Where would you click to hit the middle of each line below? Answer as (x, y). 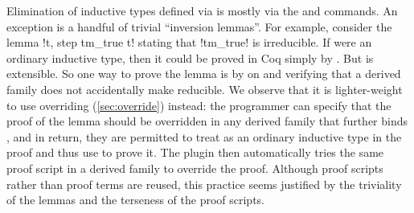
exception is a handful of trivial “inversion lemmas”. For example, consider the (199, 26)
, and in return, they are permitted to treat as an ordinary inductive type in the (204, 136)
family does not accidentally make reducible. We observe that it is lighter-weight (205, 89)
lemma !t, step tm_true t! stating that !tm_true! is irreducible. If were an (189, 42)
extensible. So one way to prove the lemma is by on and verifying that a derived (204, 74)
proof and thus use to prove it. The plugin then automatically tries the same (195, 152)
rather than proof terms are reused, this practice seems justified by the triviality (204, 184)
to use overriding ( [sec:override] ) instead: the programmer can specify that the (199, 105)
